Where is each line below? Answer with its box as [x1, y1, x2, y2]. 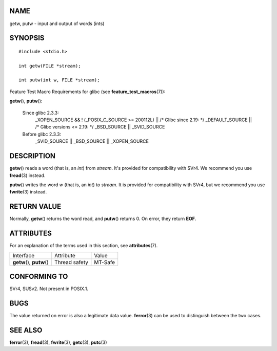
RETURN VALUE [9, 202, 62, 211]
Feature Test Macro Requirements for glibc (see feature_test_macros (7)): [9, 89, 166, 95]
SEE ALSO [9, 325, 43, 335]
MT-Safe [94, 258, 115, 266]
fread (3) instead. [9, 172, 46, 179]
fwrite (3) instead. [9, 189, 47, 195]
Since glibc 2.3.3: [22, 109, 59, 116]
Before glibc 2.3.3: [22, 131, 62, 137]
